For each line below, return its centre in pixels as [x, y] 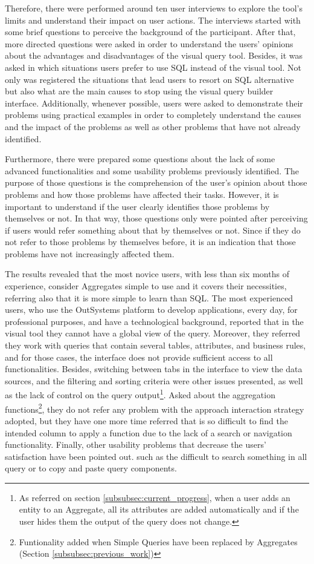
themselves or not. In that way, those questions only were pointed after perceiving [156, 218]
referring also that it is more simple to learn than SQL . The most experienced [149, 297]
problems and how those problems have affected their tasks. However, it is [142, 194]
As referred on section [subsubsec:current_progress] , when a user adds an [155, 497]
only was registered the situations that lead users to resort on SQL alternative [149, 79]
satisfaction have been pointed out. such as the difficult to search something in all [156, 456]
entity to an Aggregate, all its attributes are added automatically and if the [159, 509]
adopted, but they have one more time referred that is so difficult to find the [146, 420]
